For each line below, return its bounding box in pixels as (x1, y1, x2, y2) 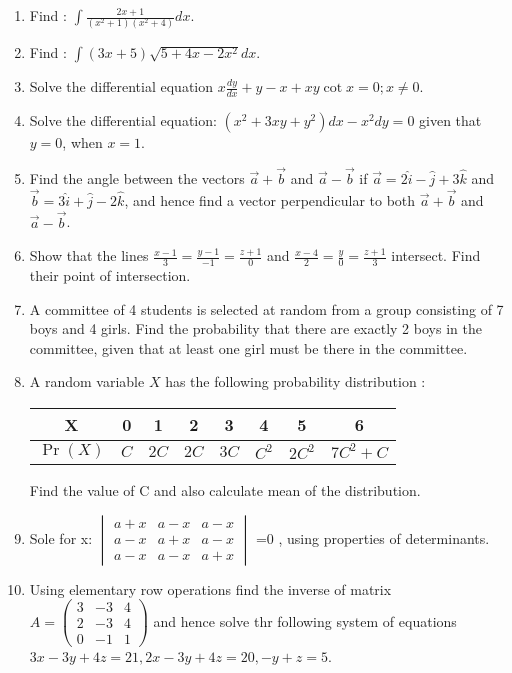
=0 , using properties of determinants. (255, 527, 490, 548)
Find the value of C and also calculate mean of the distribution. (29, 479, 421, 500)
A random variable (29, 371, 145, 392)
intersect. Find (391, 245, 481, 266)
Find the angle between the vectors (29, 167, 245, 188)
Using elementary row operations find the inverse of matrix (29, 578, 392, 599)
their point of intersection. (29, 265, 191, 285)
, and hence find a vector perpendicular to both (124, 189, 416, 210)
